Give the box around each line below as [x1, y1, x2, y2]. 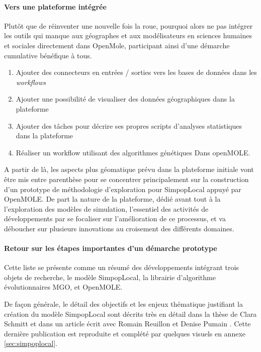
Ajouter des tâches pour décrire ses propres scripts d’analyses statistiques [16, 120, 242, 131]
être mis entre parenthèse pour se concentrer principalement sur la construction [4, 173, 249, 184]
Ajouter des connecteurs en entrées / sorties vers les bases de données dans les [16, 67, 257, 77]
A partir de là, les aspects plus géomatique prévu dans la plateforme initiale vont [4, 164, 254, 174]
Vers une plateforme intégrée [4, 1, 107, 12]
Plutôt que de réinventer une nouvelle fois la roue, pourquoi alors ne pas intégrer [4, 20, 253, 31]
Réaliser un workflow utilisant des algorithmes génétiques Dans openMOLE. [16, 147, 250, 157]
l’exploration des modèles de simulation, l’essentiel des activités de [4, 203, 209, 214]
